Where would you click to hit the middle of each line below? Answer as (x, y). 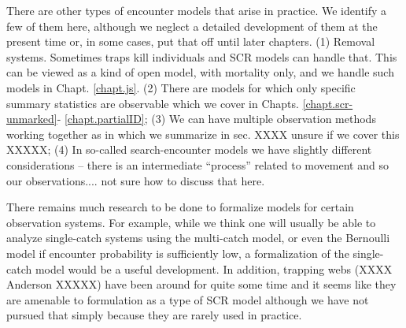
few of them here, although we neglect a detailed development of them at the (192, 26)
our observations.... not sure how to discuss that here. (136, 180)
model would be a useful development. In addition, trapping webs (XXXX (214, 268)
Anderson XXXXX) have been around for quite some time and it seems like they (201, 284)
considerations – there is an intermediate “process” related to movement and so (197, 164)
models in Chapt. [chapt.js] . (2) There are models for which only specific (181, 87)
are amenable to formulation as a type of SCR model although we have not (188, 299)
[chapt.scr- (328, 103)
